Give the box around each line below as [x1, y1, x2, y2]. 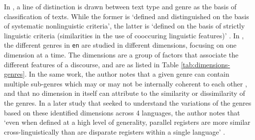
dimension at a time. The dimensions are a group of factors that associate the [4, 50, 239, 60]
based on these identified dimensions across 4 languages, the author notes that [4, 107, 240, 117]
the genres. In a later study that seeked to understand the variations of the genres [4, 98, 252, 108]
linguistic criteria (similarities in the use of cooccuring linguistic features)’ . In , [4, 30, 244, 40]
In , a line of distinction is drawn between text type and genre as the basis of [4, 1, 237, 11]
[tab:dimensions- [181, 59, 230, 69]
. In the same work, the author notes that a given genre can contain [25, 69, 229, 79]
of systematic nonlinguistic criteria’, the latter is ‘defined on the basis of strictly [4, 21, 245, 31]
